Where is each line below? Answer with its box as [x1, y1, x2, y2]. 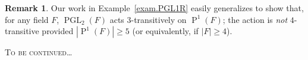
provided [42, 25, 74, 37]
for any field [5, 13, 49, 25]
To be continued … [5, 46, 73, 58]
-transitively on [131, 13, 187, 25]
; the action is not [222, 13, 288, 25]
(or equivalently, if [132, 25, 199, 37]
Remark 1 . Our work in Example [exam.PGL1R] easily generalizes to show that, [5, 2, 304, 14]
